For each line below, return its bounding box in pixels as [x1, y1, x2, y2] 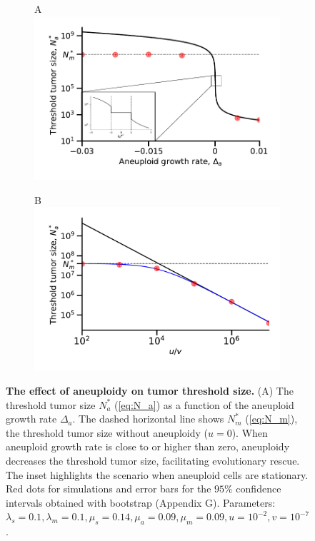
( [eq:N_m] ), [245, 411, 298, 426]
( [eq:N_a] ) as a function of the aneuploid [114, 397, 294, 412]
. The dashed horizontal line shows [72, 411, 224, 426]
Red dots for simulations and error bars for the [6, 481, 211, 496]
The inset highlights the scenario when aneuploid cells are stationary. [6, 467, 309, 482]
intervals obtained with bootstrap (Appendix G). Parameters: [6, 495, 276, 510]
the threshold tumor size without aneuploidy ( [6, 425, 208, 440]
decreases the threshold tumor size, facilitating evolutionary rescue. [6, 453, 300, 467]
